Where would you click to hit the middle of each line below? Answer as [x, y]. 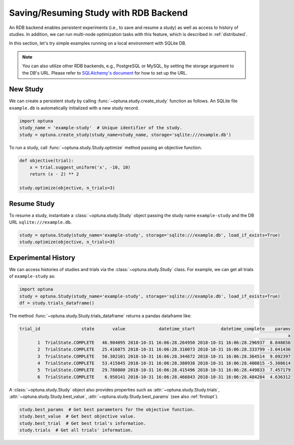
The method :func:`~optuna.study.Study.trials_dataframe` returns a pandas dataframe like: [100, 316]
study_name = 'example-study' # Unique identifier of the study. [101, 128]
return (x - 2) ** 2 [54, 174]
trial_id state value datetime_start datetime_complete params [155, 329]
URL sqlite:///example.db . [40, 222]
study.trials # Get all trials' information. [76, 430]
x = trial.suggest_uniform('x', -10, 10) [80, 167]
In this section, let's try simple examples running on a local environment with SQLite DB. [98, 43]
